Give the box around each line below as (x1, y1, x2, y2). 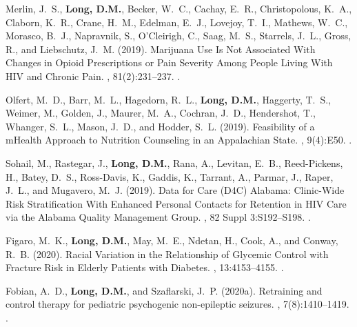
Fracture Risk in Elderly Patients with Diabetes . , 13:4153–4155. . (6, 260, 284, 275)
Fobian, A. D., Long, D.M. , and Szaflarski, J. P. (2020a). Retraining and (6, 283, 323, 297)
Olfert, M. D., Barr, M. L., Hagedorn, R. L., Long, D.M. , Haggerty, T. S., (6, 92, 331, 106)
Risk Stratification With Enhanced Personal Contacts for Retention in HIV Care (6, 196, 347, 210)
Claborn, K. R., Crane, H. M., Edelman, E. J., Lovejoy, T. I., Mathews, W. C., (6, 14, 348, 29)
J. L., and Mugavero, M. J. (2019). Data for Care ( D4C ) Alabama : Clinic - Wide (6, 183, 345, 197)
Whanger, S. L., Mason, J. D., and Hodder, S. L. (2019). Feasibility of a (6, 119, 315, 133)
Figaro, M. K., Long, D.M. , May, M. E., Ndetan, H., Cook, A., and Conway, (6, 232, 338, 247)
